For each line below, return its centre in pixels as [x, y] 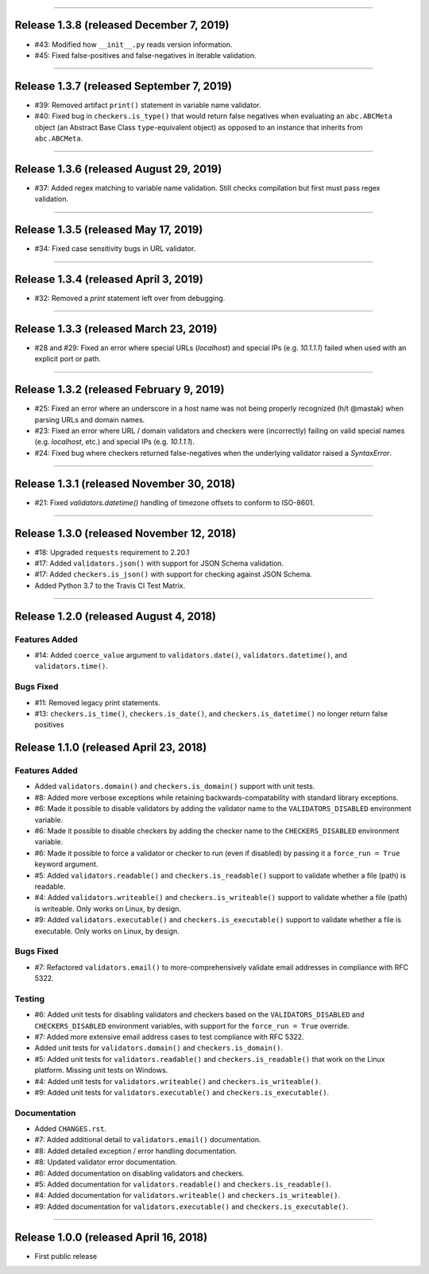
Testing [30, 998]
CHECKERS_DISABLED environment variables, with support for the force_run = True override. [192, 1025]
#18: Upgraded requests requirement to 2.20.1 [112, 552]
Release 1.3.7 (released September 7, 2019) [124, 86]
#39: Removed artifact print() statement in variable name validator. [148, 105]
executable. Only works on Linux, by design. [107, 931]
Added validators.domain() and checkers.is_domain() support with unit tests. [175, 786]
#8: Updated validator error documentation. [106, 1162]
